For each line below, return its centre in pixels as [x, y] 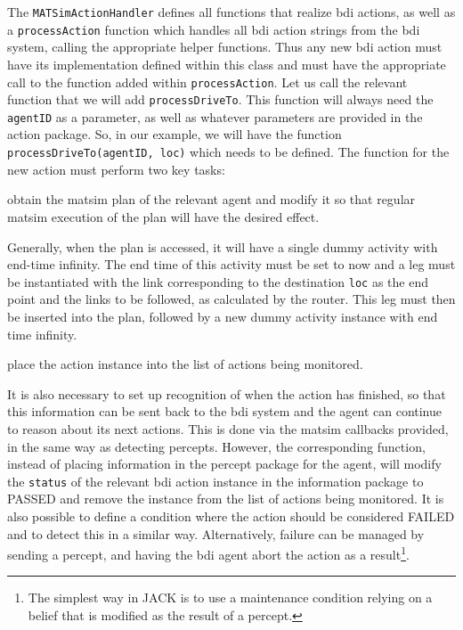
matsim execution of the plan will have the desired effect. [163, 216]
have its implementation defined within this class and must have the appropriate [227, 64]
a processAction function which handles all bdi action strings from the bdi [214, 29]
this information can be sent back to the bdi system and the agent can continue [225, 411]
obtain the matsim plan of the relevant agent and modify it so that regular [211, 199]
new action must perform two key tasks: [116, 169]
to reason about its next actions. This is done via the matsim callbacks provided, [228, 428]
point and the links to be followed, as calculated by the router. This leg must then [231, 299]
